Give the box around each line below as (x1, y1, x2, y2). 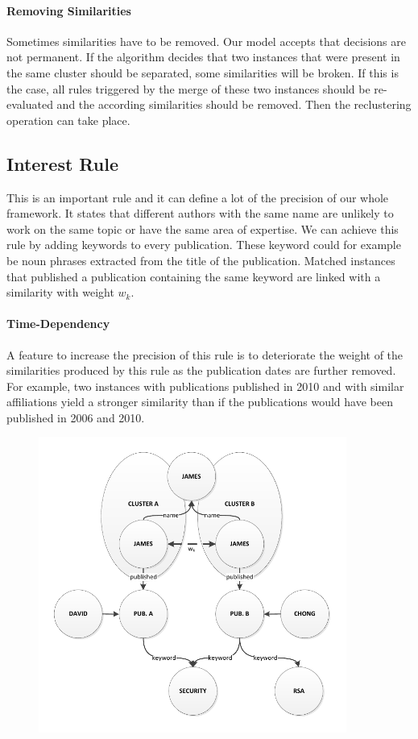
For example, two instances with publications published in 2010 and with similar (6, 377, 404, 394)
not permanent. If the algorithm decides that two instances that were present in (6, 48, 400, 65)
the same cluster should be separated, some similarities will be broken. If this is (6, 64, 399, 81)
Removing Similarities (6, 2, 131, 19)
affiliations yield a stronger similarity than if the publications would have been (6, 393, 393, 410)
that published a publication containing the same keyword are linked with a (6, 268, 381, 284)
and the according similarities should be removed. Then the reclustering (56, 96, 412, 113)
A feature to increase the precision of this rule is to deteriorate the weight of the (6, 346, 404, 363)
